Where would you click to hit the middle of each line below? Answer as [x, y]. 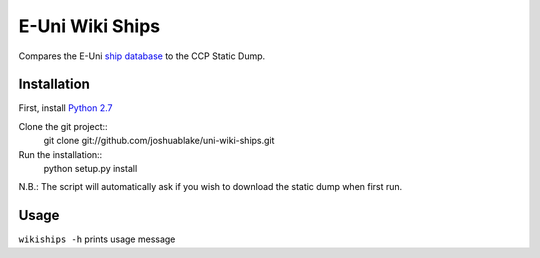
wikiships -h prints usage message [97, 239]
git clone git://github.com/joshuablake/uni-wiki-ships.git [159, 141]
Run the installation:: [60, 154]
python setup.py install [90, 169]
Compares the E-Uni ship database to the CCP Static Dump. [142, 56]
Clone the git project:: [63, 126]
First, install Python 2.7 [65, 108]
